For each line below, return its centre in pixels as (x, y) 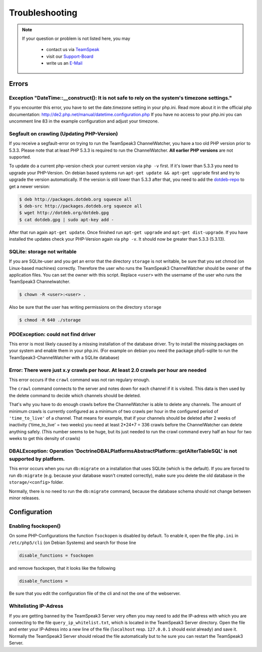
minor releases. (25, 498)
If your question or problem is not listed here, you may (76, 38)
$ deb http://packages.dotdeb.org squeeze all (75, 199)
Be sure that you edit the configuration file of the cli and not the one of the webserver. (95, 594)
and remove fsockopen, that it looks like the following (62, 568)
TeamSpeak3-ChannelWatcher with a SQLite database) (64, 357)
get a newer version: (30, 186)
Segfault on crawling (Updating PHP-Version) (64, 134)
